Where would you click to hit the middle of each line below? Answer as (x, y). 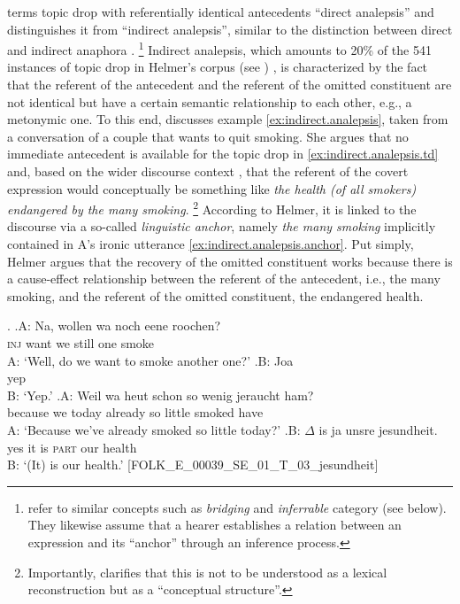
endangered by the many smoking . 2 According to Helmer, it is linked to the (212, 208)
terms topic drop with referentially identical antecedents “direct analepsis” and (221, 12)
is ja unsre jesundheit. (378, 429)
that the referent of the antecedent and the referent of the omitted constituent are (230, 85)
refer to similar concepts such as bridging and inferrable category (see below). (237, 507)
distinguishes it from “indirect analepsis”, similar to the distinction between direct (230, 29)
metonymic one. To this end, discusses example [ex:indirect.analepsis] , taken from (228, 119)
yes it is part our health (72, 447)
